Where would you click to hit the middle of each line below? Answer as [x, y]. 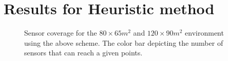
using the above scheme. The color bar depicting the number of [124, 42]
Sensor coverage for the [61, 33]
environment [204, 33]
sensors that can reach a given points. [83, 53]
